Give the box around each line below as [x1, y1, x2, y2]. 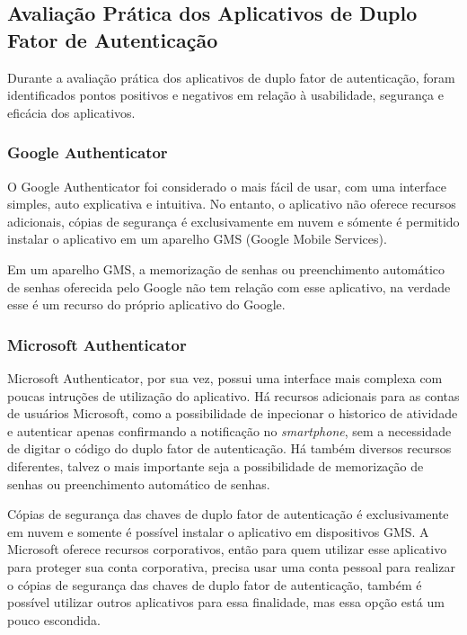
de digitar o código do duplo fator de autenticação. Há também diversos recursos [7, 439, 452, 458]
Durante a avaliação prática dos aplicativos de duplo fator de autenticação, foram [7, 67, 455, 86]
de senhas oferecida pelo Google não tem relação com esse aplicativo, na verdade [7, 277, 451, 296]
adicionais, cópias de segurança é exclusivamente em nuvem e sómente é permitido [7, 211, 460, 230]
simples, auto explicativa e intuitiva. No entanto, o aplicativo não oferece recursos [7, 194, 456, 213]
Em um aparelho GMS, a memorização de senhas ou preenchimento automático [7, 259, 445, 278]
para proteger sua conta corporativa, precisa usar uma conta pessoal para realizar [7, 557, 455, 576]
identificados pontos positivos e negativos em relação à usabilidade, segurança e [7, 85, 444, 104]
